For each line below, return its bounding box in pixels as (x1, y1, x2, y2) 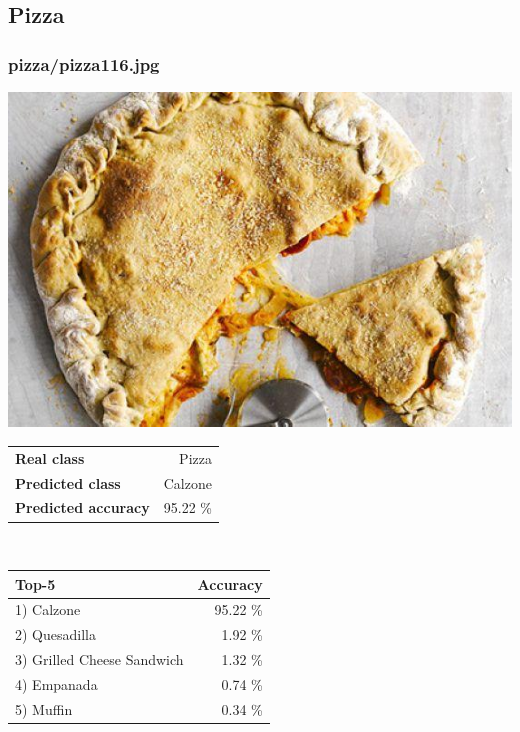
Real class (15, 447, 85, 468)
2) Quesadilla (15, 624, 96, 645)
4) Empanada (15, 673, 98, 694)
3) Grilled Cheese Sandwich (15, 649, 184, 670)
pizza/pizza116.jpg (8, 51, 160, 76)
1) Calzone (15, 599, 81, 620)
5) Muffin (15, 698, 73, 719)
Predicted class (15, 472, 121, 493)
